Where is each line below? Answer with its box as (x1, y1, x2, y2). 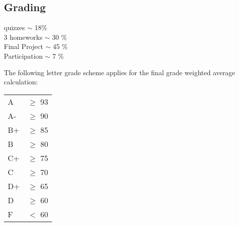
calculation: (4, 77, 38, 87)
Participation (4, 50, 43, 61)
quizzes (4, 22, 25, 32)
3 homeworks (4, 32, 43, 42)
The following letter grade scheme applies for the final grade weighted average (4, 67, 235, 77)
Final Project (4, 41, 43, 51)
